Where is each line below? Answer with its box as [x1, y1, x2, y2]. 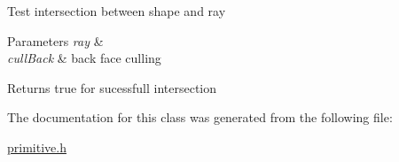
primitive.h [7, 137, 66, 156]
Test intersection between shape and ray [7, 2, 226, 19]
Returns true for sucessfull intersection [7, 78, 217, 96]
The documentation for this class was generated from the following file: [7, 108, 393, 127]
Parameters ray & [7, 31, 104, 50]
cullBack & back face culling [7, 49, 161, 67]
